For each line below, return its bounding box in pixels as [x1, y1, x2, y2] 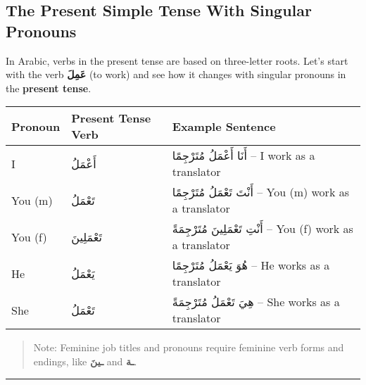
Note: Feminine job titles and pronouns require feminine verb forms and [33, 340, 344, 355]
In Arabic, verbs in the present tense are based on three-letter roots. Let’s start [6, 53, 348, 68]
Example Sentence [172, 118, 276, 134]
